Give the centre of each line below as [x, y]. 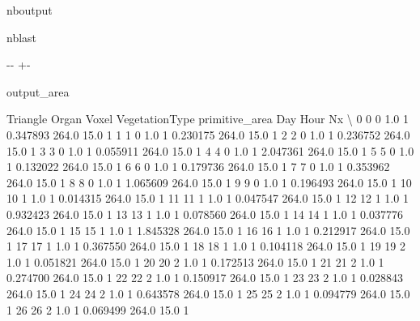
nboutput [30, 10]
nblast [22, 37]
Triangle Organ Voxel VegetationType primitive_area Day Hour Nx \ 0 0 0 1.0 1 [208, 119]
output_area [38, 91]
